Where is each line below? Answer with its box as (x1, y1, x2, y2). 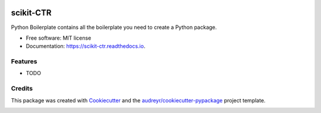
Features (11, 57, 37, 66)
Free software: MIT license (26, 34, 92, 41)
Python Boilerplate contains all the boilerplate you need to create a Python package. (11, 24, 217, 31)
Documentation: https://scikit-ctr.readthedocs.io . (26, 43, 146, 50)
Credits (11, 85, 33, 93)
